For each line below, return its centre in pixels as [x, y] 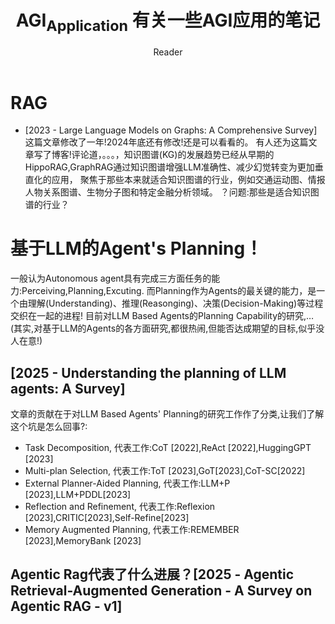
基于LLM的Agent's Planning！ [136, 248]
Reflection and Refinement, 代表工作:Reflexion [120, 507]
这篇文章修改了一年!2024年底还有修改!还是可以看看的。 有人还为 [158, 142]
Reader [168, 52]
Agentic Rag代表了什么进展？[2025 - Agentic [152, 574]
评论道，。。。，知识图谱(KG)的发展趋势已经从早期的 [173, 155]
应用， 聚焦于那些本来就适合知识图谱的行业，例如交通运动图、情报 [188, 180]
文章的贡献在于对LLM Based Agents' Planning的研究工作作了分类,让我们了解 [167, 414]
